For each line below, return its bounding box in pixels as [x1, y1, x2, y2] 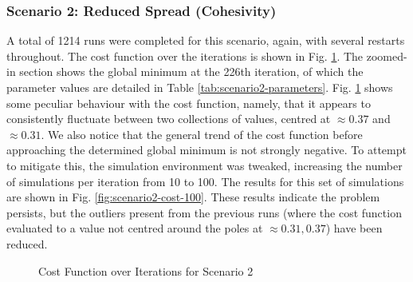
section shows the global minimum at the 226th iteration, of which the [19, 63, 364, 80]
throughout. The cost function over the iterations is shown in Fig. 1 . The [6, 47, 364, 64]
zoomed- [366, 47, 407, 64]
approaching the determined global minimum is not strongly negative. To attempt [6, 141, 407, 158]
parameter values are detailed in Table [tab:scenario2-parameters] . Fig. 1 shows [6, 79, 393, 95]
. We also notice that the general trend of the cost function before [41, 125, 363, 142]
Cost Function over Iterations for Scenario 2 [38, 262, 254, 279]
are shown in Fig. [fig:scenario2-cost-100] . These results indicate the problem [6, 189, 380, 205]
